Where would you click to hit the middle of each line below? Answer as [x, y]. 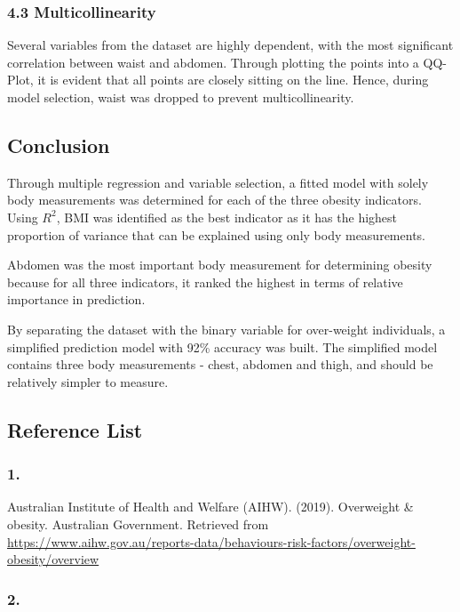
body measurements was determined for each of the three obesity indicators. [214, 200]
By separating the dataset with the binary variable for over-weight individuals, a [226, 329]
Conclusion [59, 145]
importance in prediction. [76, 299]
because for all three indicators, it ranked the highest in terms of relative [205, 282]
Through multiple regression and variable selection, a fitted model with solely [218, 182]
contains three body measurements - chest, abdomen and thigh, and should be [220, 364]
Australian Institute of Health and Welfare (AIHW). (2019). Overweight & [210, 507]
